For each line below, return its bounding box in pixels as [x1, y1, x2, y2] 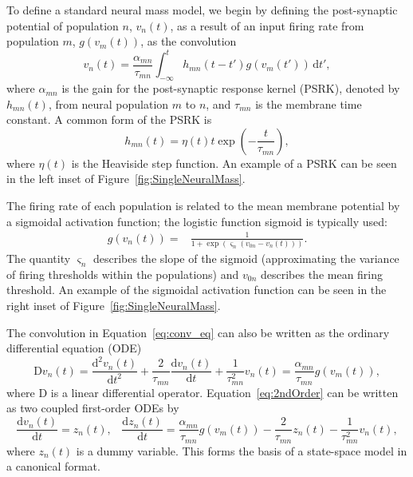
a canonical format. [6, 458, 100, 475]
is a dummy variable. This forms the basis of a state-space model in [76, 442, 407, 459]
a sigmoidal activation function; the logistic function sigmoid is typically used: [6, 213, 387, 229]
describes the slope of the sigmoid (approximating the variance [92, 250, 399, 267]
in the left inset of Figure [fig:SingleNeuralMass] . [6, 170, 246, 187]
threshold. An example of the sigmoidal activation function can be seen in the [6, 281, 387, 298]
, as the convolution [140, 33, 237, 50]
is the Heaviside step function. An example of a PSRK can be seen [71, 154, 397, 171]
